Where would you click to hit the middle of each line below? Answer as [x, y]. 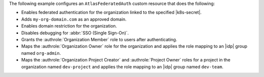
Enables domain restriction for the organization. [69, 26]
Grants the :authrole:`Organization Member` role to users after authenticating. [99, 39]
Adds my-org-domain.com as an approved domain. [74, 19]
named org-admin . [41, 53]
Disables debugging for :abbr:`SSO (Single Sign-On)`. [75, 33]
